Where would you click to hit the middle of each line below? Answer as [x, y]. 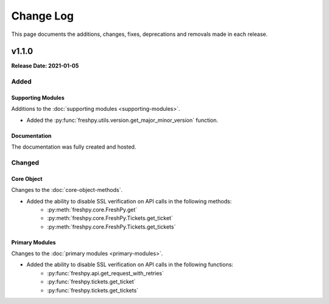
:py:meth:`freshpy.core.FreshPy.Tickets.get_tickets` [111, 227]
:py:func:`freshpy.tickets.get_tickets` [93, 290]
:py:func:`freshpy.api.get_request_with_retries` [105, 273]
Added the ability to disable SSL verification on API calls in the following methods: [129, 201]
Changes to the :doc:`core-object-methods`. [67, 190]
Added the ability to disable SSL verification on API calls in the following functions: [130, 264]
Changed [25, 163]
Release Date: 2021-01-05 [45, 66]
